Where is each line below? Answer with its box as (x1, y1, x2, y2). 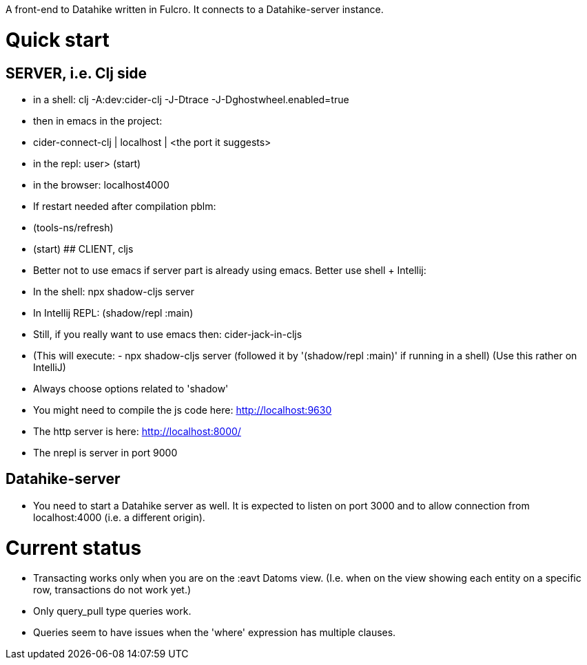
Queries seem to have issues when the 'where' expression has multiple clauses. (33, 626, 396, 639)
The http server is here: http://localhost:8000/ (33, 425, 241, 437)
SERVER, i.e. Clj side (6, 64, 147, 82)
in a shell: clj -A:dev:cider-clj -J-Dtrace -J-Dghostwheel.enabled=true (33, 93, 349, 105)
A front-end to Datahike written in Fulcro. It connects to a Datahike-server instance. (6, 3, 384, 15)
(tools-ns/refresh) (33, 221, 114, 233)
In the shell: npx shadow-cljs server (33, 285, 194, 297)
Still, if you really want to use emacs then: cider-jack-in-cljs (33, 328, 302, 340)
